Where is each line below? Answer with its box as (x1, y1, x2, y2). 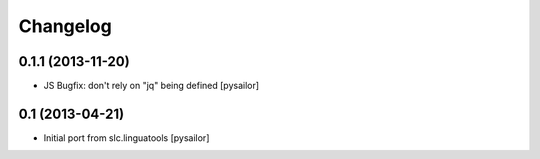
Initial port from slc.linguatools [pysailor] (43, 131, 210, 144)
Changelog (18, 15, 112, 37)
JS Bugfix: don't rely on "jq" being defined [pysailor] (43, 80, 260, 92)
